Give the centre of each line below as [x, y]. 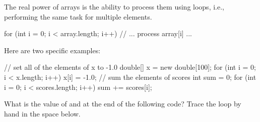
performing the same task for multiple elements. [78, 16]
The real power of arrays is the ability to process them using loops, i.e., [114, 7]
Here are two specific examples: [52, 50]
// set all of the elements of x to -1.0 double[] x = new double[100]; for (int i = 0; [130, 67]
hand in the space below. [42, 113]
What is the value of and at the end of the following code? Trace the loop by [123, 104]
